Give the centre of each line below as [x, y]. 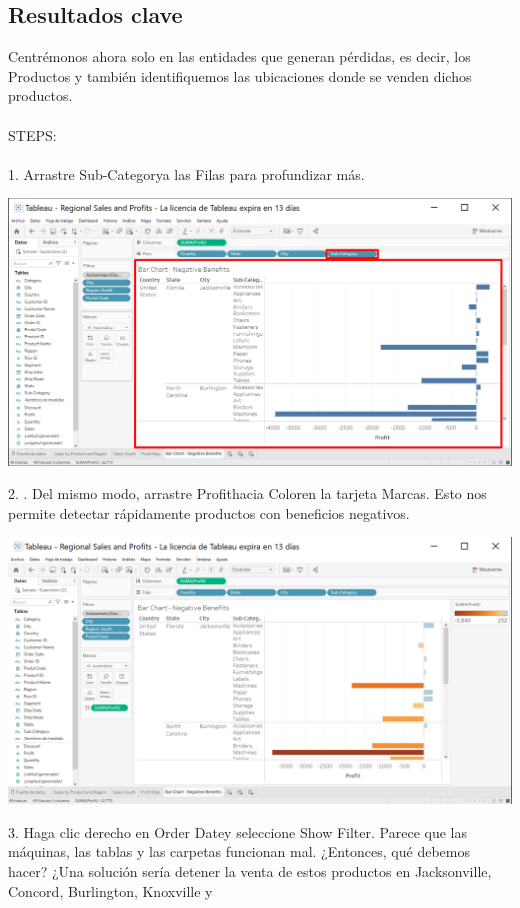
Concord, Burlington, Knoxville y [110, 890]
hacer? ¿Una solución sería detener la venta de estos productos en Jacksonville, [250, 870]
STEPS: [32, 134]
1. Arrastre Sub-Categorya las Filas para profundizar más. [186, 173]
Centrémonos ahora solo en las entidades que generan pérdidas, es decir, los [239, 56]
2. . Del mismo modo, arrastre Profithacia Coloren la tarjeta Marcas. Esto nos [247, 493]
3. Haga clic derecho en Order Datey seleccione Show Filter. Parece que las [237, 831]
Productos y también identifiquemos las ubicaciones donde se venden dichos [240, 75]
